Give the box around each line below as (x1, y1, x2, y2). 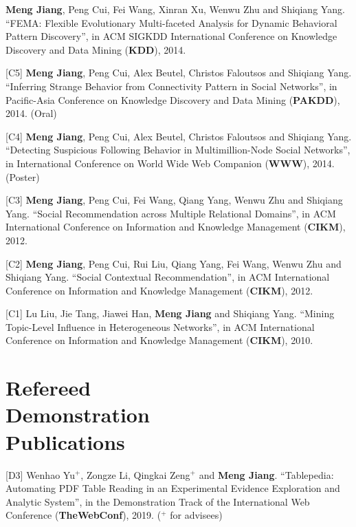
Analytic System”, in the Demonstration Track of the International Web (5, 494, 310, 508)
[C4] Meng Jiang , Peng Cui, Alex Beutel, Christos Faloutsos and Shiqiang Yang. (5, 129, 352, 143)
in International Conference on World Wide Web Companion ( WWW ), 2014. (5, 155, 335, 170)
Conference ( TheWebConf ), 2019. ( (5, 508, 162, 522)
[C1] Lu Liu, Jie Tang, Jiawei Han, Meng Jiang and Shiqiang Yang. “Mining (5, 306, 335, 321)
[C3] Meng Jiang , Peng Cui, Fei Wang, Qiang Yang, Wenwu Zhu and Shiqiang (5, 193, 343, 207)
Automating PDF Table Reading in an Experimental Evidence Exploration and (5, 481, 340, 495)
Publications (5, 427, 125, 455)
